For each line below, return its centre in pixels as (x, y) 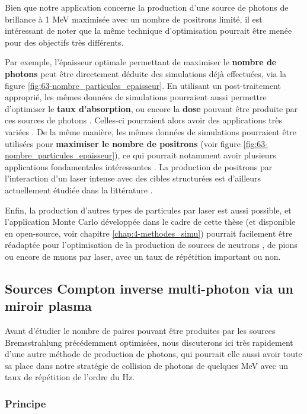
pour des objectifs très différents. (64, 42)
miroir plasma (48, 306)
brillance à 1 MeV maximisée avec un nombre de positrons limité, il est (134, 19)
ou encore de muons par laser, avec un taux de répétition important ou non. (143, 256)
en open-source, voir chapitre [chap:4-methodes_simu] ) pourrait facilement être (149, 233)
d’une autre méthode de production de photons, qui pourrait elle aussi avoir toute (153, 354)
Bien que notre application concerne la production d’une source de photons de (147, 7)
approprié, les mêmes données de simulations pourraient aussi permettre (136, 97)
